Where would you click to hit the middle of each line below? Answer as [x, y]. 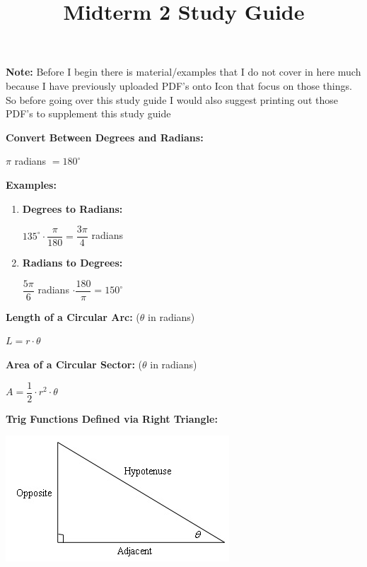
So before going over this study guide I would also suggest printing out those [172, 99]
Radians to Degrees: [72, 263]
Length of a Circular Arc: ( [73, 316]
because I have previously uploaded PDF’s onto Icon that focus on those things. [179, 85]
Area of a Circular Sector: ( [74, 364]
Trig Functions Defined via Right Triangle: [112, 418]
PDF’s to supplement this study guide [88, 113]
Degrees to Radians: [72, 208]
